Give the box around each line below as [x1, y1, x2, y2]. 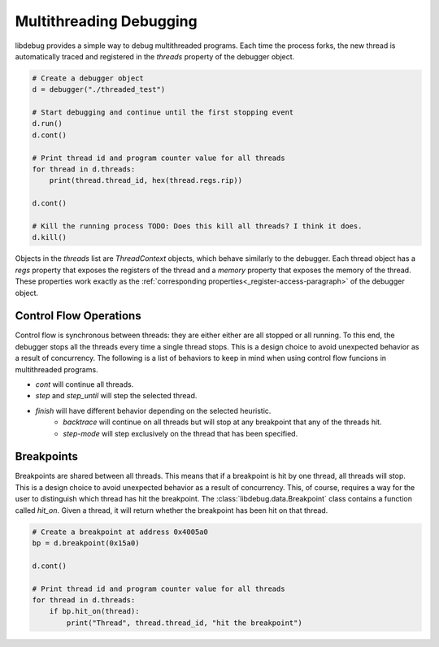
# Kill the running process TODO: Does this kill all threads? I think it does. [32, 222, 363, 231]
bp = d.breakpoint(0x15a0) [32, 539, 140, 548]
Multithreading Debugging [15, 12, 198, 30]
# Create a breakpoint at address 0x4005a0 [32, 527, 209, 536]
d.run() [32, 119, 63, 128]
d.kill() [32, 232, 67, 242]
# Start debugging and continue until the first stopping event [32, 108, 294, 117]
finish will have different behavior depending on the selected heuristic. [35, 406, 272, 415]
